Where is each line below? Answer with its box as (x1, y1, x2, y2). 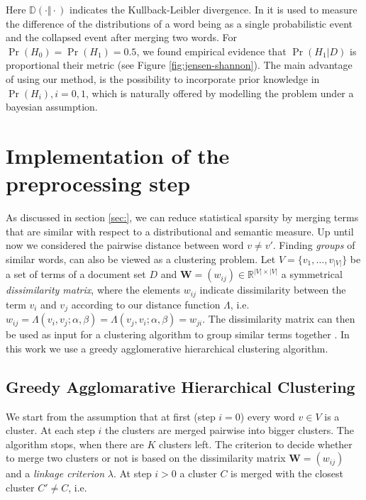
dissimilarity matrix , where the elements (6, 282, 181, 297)
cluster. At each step (6, 423, 95, 438)
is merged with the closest (231, 466, 343, 481)
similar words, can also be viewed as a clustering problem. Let (6, 251, 276, 266)
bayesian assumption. (6, 99, 98, 114)
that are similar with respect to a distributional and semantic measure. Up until (6, 223, 354, 238)
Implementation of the (6, 140, 230, 170)
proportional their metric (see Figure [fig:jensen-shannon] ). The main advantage (6, 57, 353, 72)
